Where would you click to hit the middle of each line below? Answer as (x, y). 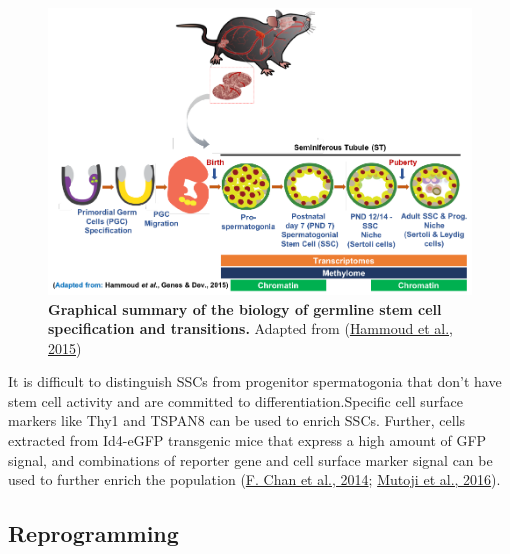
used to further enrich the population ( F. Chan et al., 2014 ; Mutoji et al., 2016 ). (254, 479)
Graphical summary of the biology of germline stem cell (245, 308)
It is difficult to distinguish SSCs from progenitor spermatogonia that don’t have (255, 381)
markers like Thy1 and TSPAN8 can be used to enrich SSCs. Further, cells (237, 420)
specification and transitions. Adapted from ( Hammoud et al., (250, 328)
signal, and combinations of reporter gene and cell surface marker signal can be (250, 459)
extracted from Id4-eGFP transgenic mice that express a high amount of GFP (247, 440)
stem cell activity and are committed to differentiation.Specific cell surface (235, 400)
